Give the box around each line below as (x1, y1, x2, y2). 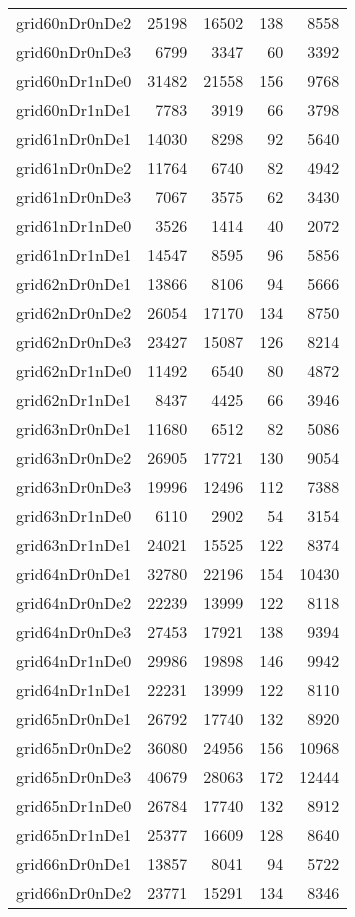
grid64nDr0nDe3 (16, 620, 132, 643)
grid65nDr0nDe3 (16, 765, 132, 788)
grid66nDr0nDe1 (16, 852, 132, 875)
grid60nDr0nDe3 (16, 40, 132, 63)
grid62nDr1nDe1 (16, 388, 132, 411)
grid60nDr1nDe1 (16, 98, 132, 121)
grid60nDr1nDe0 (16, 69, 132, 92)
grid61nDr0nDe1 (16, 127, 132, 150)
